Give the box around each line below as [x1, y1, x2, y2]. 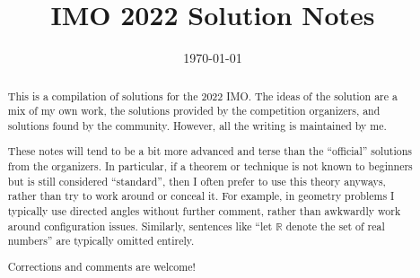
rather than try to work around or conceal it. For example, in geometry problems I [7, 188, 395, 204]
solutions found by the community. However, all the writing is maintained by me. [7, 117, 387, 133]
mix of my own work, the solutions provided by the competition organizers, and [7, 103, 381, 118]
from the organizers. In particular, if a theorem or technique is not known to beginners [7, 159, 413, 174]
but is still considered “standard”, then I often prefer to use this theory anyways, [7, 173, 386, 188]
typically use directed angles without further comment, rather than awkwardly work [7, 204, 401, 218]
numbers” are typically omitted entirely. [7, 233, 195, 248]
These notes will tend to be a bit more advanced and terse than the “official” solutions [7, 143, 413, 159]
